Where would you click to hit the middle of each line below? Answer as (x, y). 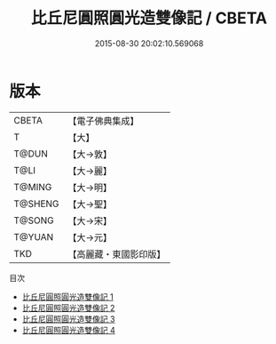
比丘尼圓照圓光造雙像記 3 (68, 319)
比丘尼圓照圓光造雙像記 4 (68, 330)
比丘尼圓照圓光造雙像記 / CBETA (149, 18)
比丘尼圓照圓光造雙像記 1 (67, 296)
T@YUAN (34, 236)
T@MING (33, 187)
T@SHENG (36, 204)
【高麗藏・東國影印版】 (117, 254)
